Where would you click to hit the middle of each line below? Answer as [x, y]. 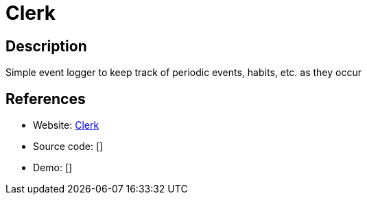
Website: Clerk [66, 125]
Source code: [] [68, 147]
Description [46, 46]
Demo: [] [53, 168]
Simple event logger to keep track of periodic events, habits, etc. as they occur [183, 73]
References [46, 99]
